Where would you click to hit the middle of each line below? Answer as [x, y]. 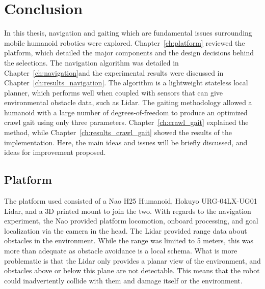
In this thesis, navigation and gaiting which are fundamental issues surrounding [128, 33]
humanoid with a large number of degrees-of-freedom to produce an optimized [126, 112]
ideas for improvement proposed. [55, 152]
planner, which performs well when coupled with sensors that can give [114, 92]
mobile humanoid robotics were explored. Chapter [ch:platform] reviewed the [125, 42]
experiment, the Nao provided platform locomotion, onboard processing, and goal [131, 221]
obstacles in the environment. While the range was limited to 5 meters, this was [129, 240]
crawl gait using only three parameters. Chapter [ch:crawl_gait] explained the [126, 122]
